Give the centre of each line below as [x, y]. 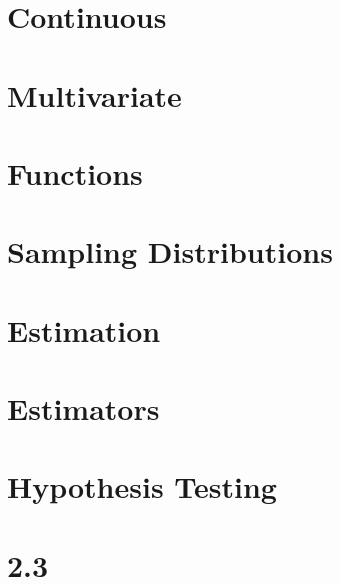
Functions [75, 172]
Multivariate [94, 94]
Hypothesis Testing [142, 486]
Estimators [83, 408]
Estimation [84, 329]
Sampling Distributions [170, 251]
